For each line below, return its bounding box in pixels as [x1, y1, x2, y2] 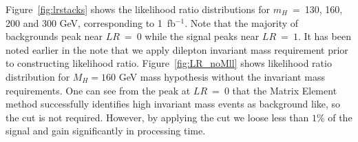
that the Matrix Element [232, 83, 337, 97]
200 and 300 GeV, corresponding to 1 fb [6, 15, 176, 30]
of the [328, 110, 352, 124]
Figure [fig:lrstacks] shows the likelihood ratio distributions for [6, 2, 270, 16]
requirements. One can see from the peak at [6, 83, 191, 97]
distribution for [6, 69, 70, 83]
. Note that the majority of [185, 15, 299, 30]
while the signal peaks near [145, 29, 260, 43]
